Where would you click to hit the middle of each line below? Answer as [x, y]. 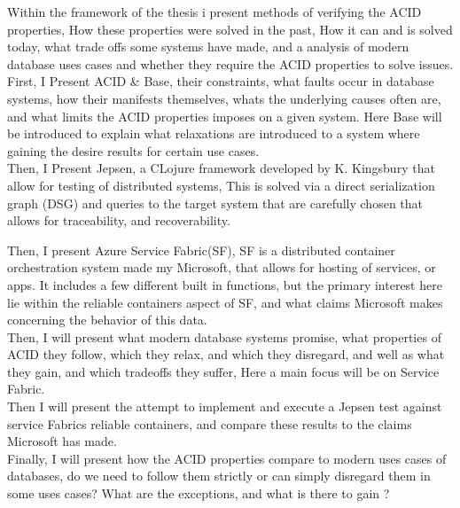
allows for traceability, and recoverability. [119, 220]
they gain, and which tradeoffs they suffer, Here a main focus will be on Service [223, 371]
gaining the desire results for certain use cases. [133, 150]
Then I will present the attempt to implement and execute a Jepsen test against [225, 406]
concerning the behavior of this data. [107, 320]
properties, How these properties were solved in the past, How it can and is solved [230, 29]
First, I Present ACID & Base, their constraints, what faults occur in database [221, 81]
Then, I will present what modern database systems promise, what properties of [224, 336]
